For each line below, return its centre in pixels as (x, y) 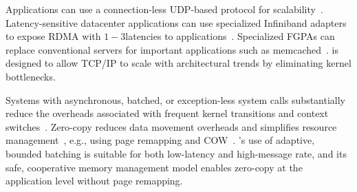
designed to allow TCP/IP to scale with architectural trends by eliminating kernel (178, 63)
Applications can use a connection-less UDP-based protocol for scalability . (164, 9)
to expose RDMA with (53, 36)
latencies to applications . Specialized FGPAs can (230, 36)
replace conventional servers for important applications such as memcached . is (172, 49)
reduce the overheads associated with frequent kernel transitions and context (167, 113)
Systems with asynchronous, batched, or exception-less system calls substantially (176, 99)
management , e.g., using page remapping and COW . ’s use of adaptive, (160, 140)
